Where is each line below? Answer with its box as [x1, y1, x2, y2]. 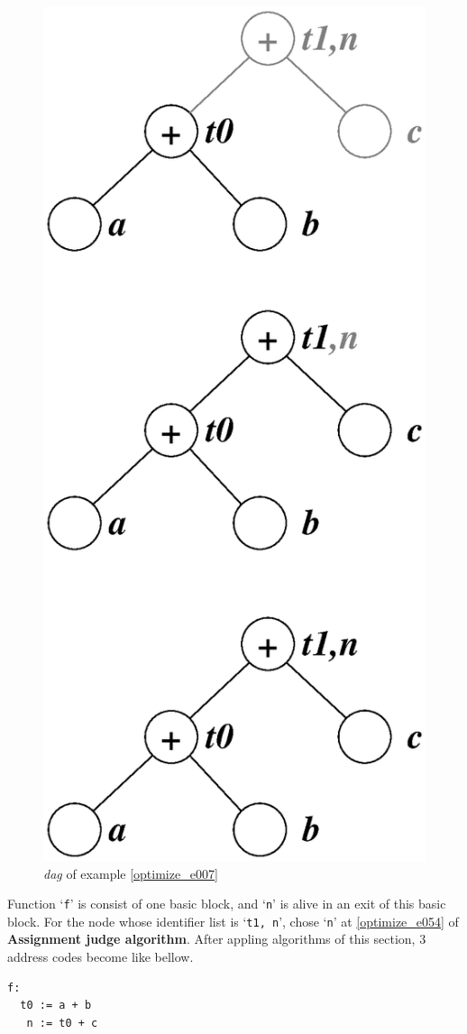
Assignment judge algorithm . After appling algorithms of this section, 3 [7, 929, 426, 948]
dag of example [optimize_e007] [43, 863, 218, 882]
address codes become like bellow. [7, 947, 194, 965]
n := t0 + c [26, 1016, 98, 1029]
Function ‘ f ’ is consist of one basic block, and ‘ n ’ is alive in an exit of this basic [7, 894, 446, 913]
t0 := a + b [20, 999, 92, 1012]
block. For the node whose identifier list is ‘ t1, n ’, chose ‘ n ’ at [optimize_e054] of [7, 911, 459, 930]
